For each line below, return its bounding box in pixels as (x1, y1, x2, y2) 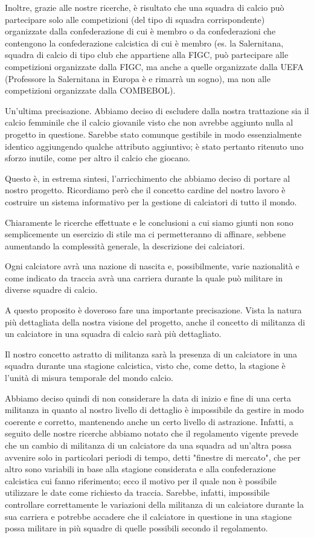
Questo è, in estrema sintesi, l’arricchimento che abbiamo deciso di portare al (5, 171, 290, 184)
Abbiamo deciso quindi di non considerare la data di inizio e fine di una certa (5, 391, 291, 404)
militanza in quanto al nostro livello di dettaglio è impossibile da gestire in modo (5, 403, 304, 416)
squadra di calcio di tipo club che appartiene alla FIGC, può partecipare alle (5, 48, 289, 61)
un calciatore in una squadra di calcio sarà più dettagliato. (5, 327, 222, 340)
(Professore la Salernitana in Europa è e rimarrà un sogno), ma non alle (5, 72, 271, 85)
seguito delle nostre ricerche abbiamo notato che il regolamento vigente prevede (5, 427, 299, 440)
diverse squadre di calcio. (5, 283, 98, 296)
